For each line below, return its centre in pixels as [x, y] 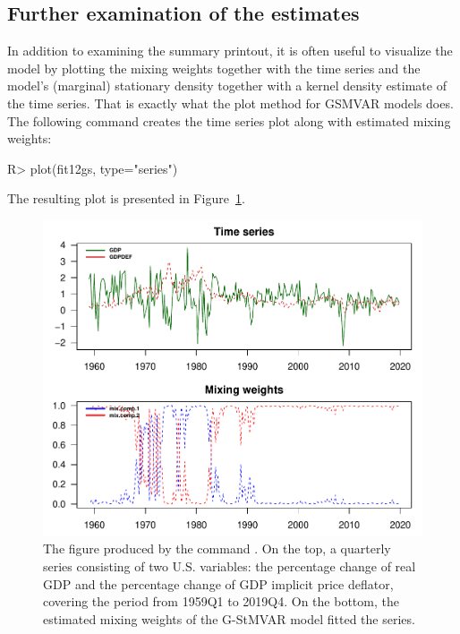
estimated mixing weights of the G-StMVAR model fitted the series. [229, 618]
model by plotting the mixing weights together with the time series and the [214, 68]
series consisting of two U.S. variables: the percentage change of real [230, 565]
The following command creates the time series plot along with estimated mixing [229, 120]
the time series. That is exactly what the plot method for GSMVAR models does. [230, 103]
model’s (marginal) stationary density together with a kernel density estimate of [227, 86]
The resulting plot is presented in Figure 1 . [126, 198]
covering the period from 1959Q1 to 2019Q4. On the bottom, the [221, 601]
